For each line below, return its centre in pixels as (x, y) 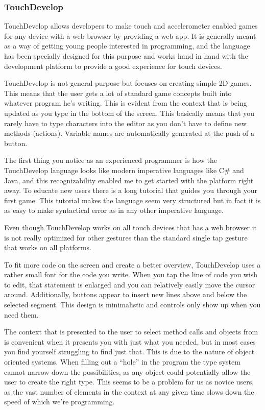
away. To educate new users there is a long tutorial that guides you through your (131, 190)
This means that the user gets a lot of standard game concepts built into (118, 93)
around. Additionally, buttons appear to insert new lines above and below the (126, 294)
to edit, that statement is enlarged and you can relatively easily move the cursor (130, 284)
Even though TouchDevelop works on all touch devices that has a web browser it (131, 227)
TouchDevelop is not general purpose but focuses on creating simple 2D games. (128, 83)
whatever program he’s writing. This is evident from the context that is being (126, 103)
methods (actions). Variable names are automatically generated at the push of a (129, 133)
